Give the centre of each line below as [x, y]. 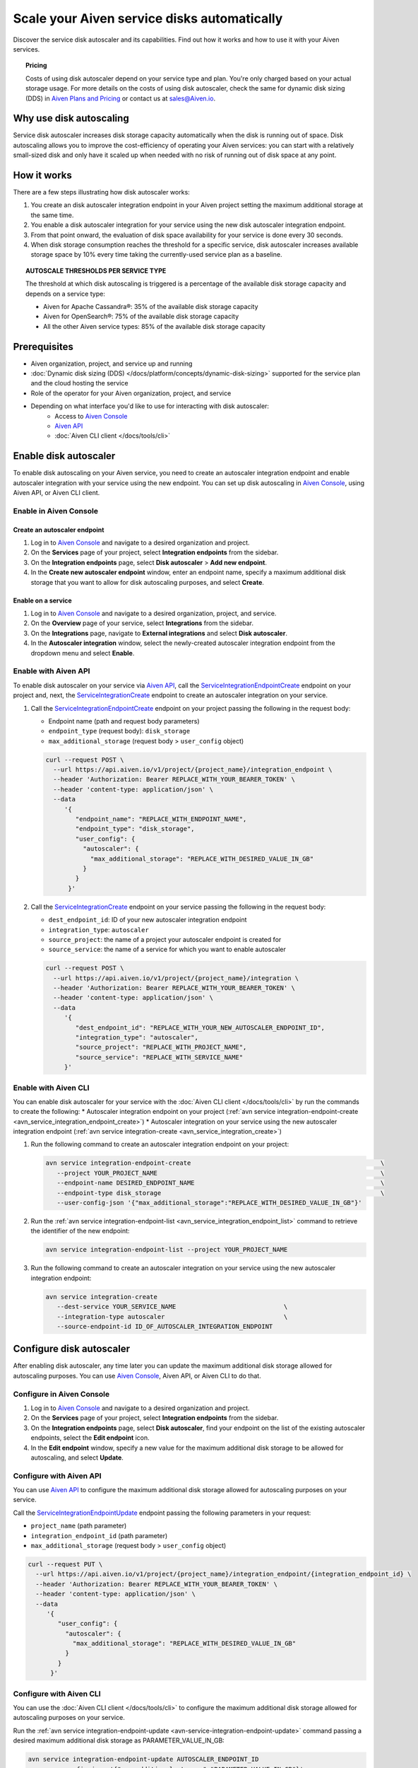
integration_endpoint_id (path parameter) [99, 1535]
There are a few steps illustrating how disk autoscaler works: [101, 192]
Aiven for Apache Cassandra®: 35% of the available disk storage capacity [151, 307]
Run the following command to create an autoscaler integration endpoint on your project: [160, 1144]
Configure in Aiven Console [61, 1394]
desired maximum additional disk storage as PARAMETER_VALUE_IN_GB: [119, 1740]
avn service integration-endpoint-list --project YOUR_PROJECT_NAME [167, 1250]
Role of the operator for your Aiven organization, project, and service [131, 393]
